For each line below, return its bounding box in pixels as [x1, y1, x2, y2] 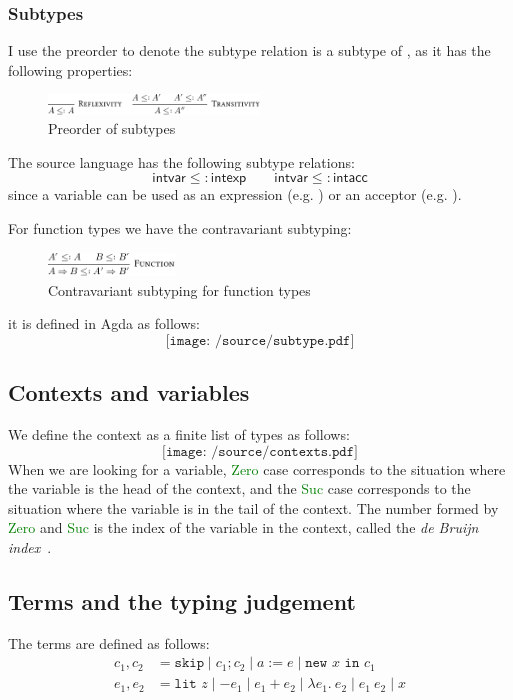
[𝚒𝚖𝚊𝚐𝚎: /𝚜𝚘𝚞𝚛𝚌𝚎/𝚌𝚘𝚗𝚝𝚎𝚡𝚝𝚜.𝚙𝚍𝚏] [162, 444, 358, 459]
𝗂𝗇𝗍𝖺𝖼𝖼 [332, 171, 368, 186]
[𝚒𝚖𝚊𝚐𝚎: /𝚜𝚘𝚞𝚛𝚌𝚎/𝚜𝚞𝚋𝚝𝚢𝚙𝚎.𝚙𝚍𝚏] [165, 333, 355, 348]
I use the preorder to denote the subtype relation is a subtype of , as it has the [8, 40, 491, 61]
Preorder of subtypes [48, 118, 176, 139]
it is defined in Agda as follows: [8, 313, 200, 334]
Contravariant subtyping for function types [48, 279, 311, 300]
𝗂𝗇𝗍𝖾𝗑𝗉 [210, 171, 247, 186]
